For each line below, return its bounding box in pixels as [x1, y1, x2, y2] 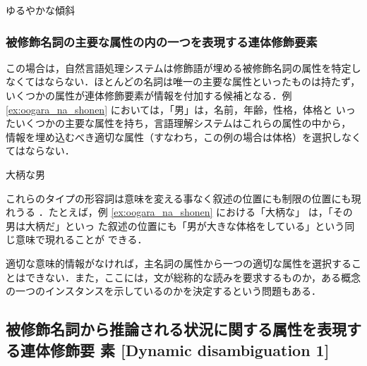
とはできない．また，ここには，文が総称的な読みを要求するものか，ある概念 [6, 269, 361, 284]
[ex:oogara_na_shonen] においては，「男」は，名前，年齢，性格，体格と [6, 102, 333, 116]
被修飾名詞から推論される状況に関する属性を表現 [6, 318, 347, 340]
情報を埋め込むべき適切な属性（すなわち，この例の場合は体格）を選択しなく [6, 129, 361, 144]
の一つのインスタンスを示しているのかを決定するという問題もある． [6, 283, 322, 298]
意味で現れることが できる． [15, 232, 148, 247]
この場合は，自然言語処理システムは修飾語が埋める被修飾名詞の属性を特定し [6, 60, 361, 75]
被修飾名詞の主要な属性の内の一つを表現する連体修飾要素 [6, 32, 318, 50]
